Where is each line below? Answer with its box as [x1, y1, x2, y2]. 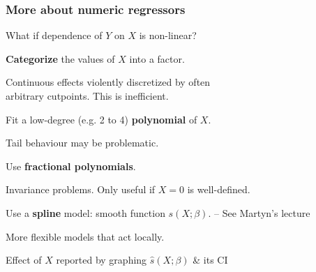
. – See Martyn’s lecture [208, 205, 310, 220]
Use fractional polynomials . [6, 158, 136, 173]
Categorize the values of [6, 51, 115, 66]
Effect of [6, 252, 42, 267]
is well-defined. [187, 182, 250, 197]
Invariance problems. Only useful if [6, 182, 156, 197]
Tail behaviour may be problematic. [6, 135, 159, 150]
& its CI [193, 252, 228, 267]
